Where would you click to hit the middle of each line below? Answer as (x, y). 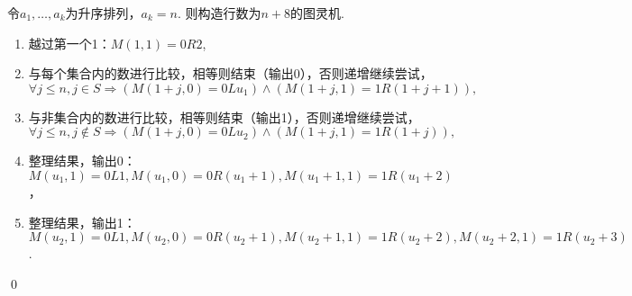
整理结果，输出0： (82, 161)
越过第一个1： (69, 43)
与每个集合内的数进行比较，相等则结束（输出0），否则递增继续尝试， (230, 73)
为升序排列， (103, 13)
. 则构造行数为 (219, 13)
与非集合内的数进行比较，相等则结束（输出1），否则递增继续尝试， (224, 117)
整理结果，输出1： (82, 222)
